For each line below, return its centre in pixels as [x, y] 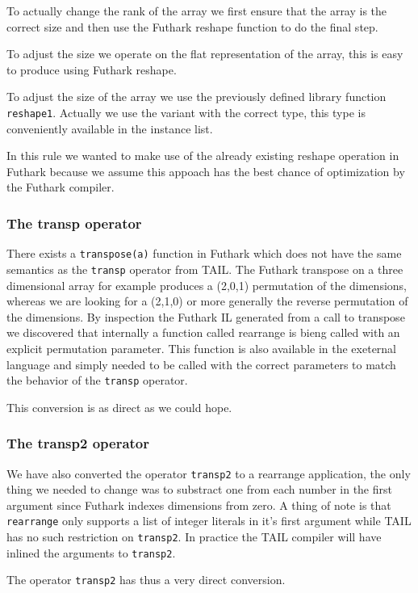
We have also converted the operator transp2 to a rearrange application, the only [209, 473]
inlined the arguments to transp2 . [91, 552]
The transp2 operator [78, 443]
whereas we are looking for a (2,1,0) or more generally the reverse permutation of [207, 301]
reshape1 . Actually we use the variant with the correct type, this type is [186, 112]
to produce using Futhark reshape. [92, 69]
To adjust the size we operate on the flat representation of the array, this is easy [205, 54]
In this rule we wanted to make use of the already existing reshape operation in [203, 156]
